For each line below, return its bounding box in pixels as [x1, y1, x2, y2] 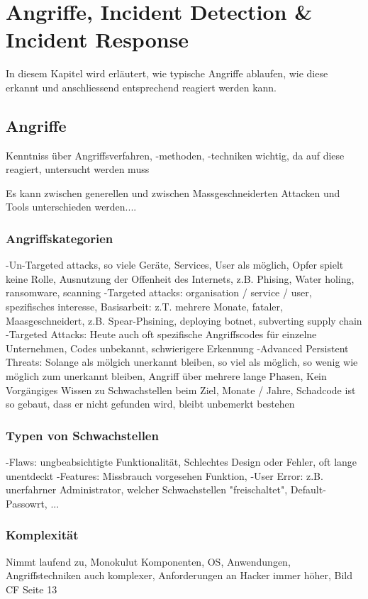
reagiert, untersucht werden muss [6, 162, 150, 177]
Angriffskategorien [6, 230, 113, 247]
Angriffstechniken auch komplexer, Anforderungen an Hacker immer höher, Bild [6, 568, 353, 583]
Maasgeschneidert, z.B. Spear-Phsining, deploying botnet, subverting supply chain [6, 313, 362, 328]
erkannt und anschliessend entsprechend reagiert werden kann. [6, 79, 277, 94]
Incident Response [6, 25, 189, 54]
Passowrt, [6, 496, 48, 510]
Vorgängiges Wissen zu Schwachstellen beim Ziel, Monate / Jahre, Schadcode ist [6, 382, 356, 397]
